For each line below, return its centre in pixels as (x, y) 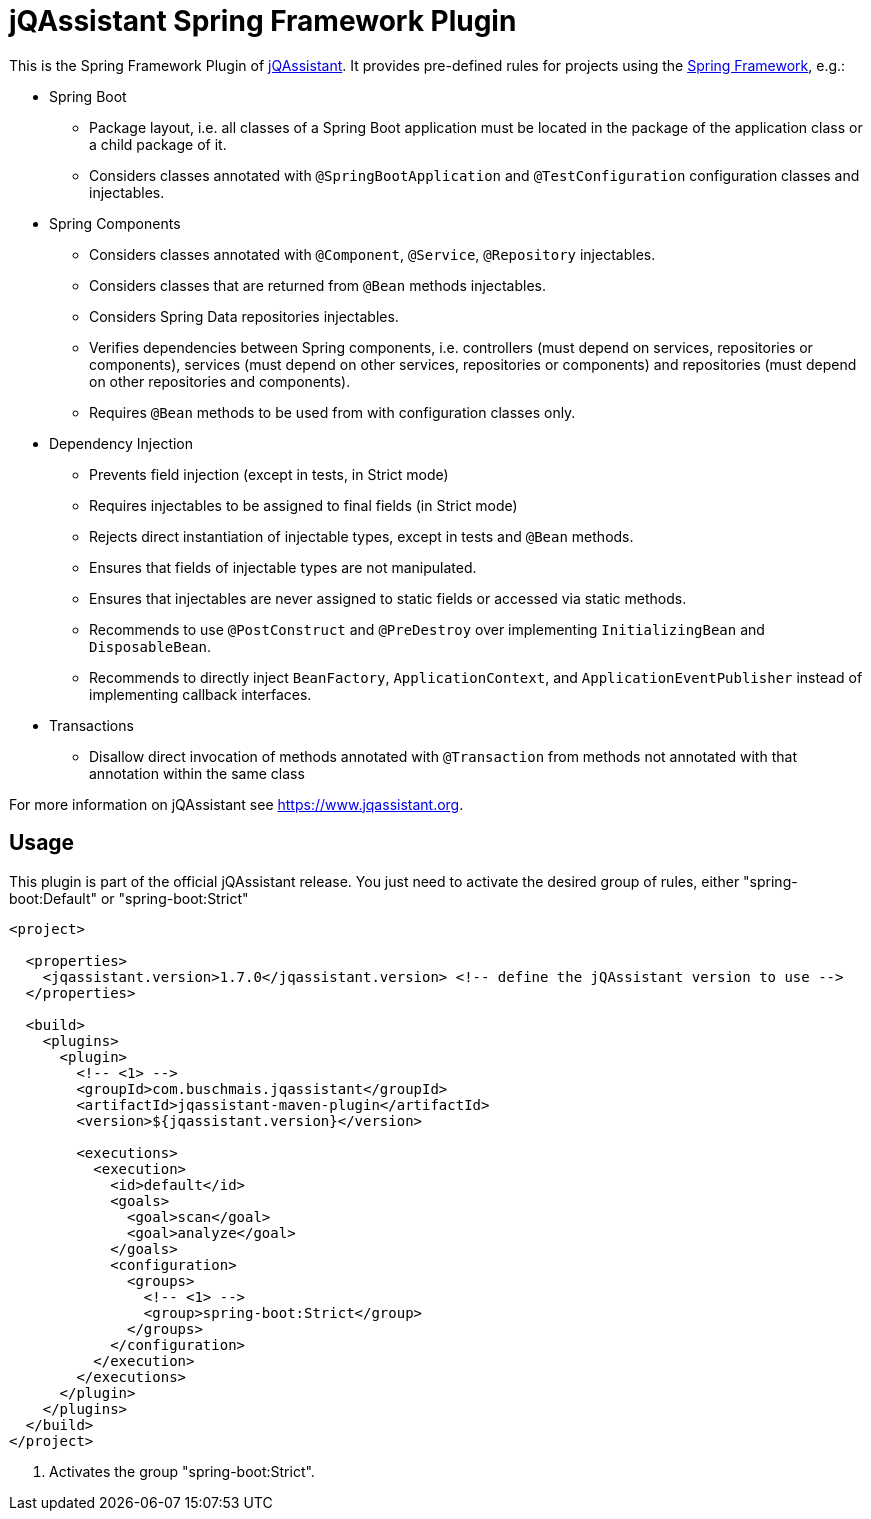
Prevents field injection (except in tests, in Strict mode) (269, 474)
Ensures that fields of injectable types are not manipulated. (283, 567)
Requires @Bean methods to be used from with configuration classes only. (332, 412)
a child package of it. (158, 144)
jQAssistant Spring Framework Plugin (263, 21)
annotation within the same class (197, 773)
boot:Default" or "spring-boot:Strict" (129, 898)
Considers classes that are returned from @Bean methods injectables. (318, 285)
